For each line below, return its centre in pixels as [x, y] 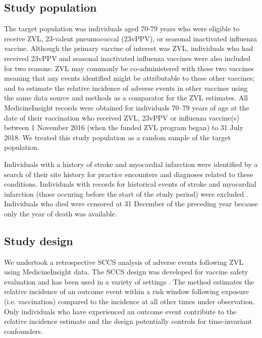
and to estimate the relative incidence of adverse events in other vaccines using [126, 88]
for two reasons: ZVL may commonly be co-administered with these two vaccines [129, 68]
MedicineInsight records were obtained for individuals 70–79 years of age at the [127, 107]
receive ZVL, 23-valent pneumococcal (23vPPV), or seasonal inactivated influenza [130, 38]
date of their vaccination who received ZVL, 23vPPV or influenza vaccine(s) [122, 117]
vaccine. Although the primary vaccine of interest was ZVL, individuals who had [129, 48]
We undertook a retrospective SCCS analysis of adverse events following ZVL [124, 262]
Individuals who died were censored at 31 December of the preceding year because [131, 204]
